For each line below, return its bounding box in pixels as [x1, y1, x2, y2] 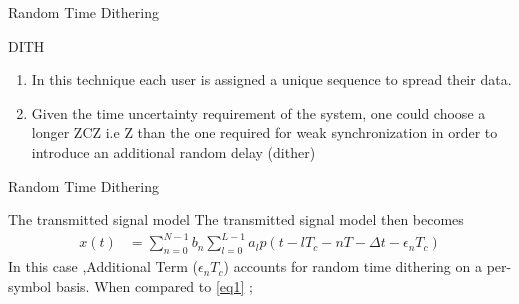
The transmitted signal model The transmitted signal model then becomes [8, 209, 464, 230]
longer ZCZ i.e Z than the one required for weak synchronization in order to [31, 122, 498, 143]
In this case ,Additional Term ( [8, 256, 198, 277]
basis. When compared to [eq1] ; [55, 275, 253, 296]
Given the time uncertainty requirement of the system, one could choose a [31, 102, 486, 123]
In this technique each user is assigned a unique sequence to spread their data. [31, 69, 512, 90]
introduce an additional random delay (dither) [31, 141, 316, 162]
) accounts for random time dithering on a [223, 256, 482, 277]
